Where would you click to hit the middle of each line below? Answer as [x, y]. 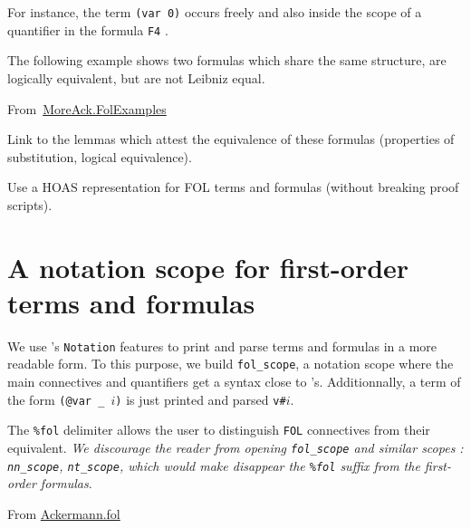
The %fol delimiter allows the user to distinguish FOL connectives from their [219, 430]
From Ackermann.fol [64, 513]
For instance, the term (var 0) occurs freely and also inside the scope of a [215, 12]
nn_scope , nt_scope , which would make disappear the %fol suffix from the [214, 465]
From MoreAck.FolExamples [87, 108]
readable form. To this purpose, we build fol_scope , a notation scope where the [231, 364]
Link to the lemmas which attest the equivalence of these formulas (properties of [231, 139]
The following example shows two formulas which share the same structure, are [227, 60]
